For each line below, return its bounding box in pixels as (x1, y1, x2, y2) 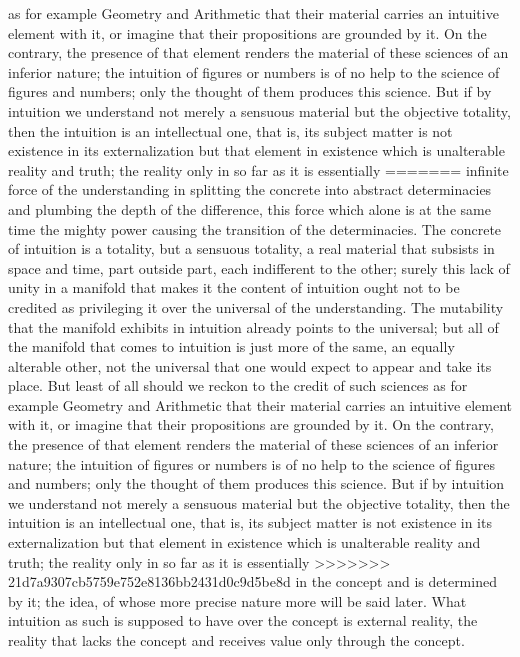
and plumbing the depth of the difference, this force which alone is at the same (8, 198, 491, 219)
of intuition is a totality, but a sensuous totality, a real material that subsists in (8, 238, 495, 259)
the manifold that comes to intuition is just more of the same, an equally (8, 336, 455, 357)
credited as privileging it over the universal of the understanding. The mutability (8, 296, 504, 317)
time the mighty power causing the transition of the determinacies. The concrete (8, 218, 502, 239)
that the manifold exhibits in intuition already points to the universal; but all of (8, 316, 499, 337)
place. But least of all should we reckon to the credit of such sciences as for (8, 375, 468, 396)
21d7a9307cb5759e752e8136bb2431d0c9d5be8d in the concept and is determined (8, 571, 497, 592)
